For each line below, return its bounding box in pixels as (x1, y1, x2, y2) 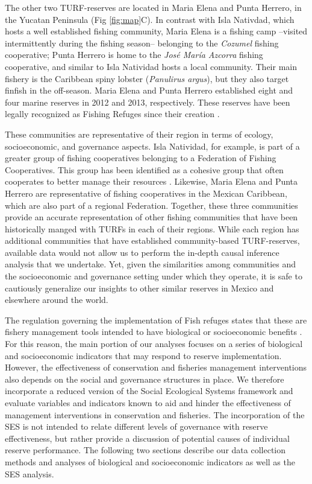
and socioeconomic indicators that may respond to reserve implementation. (5, 349, 282, 361)
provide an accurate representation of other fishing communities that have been (5, 211, 298, 223)
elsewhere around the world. (5, 293, 108, 306)
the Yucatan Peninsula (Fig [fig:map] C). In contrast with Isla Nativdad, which (5, 13, 295, 25)
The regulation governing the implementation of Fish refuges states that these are (5, 313, 307, 326)
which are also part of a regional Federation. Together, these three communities (5, 199, 298, 211)
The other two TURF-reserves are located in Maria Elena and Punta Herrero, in (5, 1, 302, 13)
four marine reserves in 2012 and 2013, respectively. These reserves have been (5, 95, 290, 108)
